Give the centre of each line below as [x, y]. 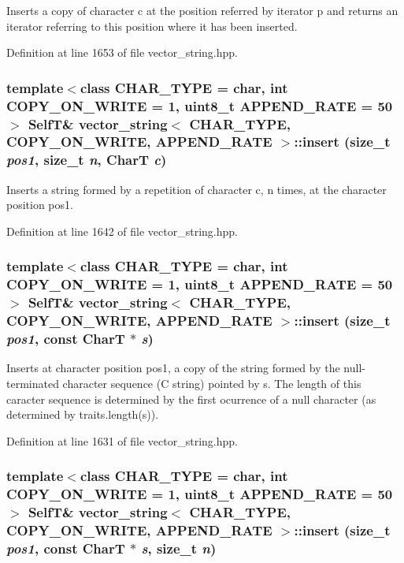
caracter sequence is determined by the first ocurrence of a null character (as [191, 399]
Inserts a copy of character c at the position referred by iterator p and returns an [202, 10]
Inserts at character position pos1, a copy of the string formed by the [173, 368]
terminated [33, 383]
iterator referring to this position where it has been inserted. [152, 26]
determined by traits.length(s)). [83, 414]
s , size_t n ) [179, 548]
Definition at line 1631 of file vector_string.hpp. [122, 440]
